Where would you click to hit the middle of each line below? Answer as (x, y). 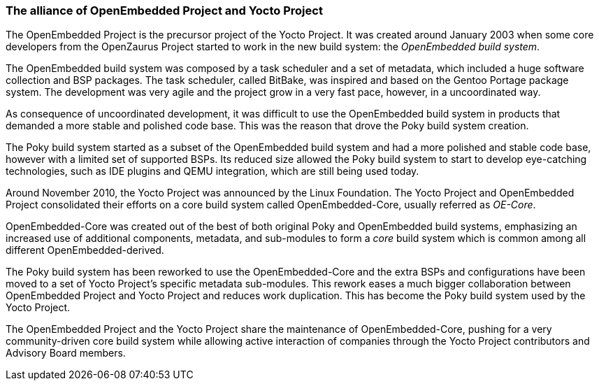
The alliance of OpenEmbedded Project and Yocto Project (164, 10)
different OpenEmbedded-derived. (85, 250)
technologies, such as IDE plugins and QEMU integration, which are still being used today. (212, 171)
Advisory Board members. (66, 353)
